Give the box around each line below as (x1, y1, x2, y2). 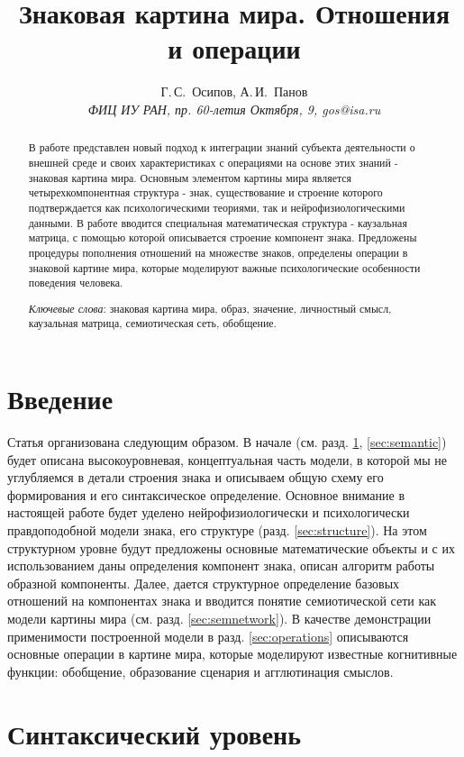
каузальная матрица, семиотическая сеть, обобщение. (28, 315, 277, 331)
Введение (7, 380, 114, 417)
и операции (168, 30, 301, 67)
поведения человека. (28, 275, 123, 290)
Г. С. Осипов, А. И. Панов (160, 82, 308, 101)
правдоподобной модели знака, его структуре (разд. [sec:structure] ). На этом (7, 520, 427, 539)
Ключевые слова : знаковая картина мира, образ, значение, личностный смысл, (28, 300, 392, 315)
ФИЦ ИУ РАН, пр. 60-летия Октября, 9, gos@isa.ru (87, 99, 381, 118)
